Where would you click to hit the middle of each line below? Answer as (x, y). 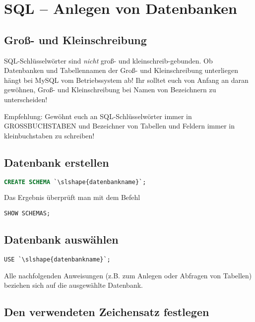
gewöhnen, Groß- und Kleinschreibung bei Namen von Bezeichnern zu (110, 90)
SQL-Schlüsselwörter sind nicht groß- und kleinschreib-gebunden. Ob (108, 60)
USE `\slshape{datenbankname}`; (57, 259)
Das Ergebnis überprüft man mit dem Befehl (72, 197)
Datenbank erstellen (57, 162)
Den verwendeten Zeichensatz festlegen (107, 312)
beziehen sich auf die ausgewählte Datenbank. (73, 285)
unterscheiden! (26, 99)
